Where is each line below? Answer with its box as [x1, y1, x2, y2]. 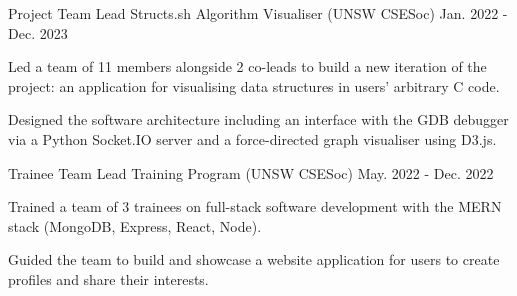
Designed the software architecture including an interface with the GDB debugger [8, 109, 509, 130]
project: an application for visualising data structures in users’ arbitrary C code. [8, 75, 500, 96]
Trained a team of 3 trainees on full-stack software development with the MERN [8, 196, 502, 217]
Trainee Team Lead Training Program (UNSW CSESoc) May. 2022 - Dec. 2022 [8, 162, 494, 183]
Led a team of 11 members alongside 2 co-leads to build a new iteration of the [8, 56, 487, 77]
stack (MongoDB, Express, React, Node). [8, 215, 262, 236]
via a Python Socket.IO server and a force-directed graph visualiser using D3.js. [8, 128, 497, 149]
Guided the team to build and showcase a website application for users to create [8, 249, 500, 270]
